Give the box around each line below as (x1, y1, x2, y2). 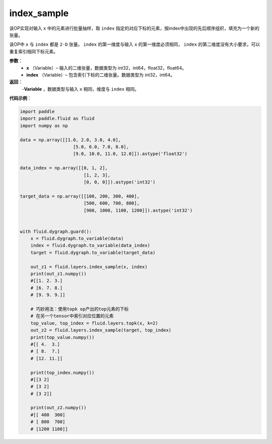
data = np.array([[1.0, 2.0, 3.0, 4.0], (20, 137, 121, 143)
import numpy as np (20, 122, 68, 129)
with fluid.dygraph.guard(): (20, 228, 92, 234)
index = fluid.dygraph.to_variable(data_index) (30, 242, 151, 248)
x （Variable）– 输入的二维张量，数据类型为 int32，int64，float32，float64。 (26, 65, 186, 71)
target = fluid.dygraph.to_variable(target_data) (30, 249, 156, 256)
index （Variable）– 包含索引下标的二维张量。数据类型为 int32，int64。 (26, 72, 175, 78)
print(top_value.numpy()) (30, 334, 95, 340)
